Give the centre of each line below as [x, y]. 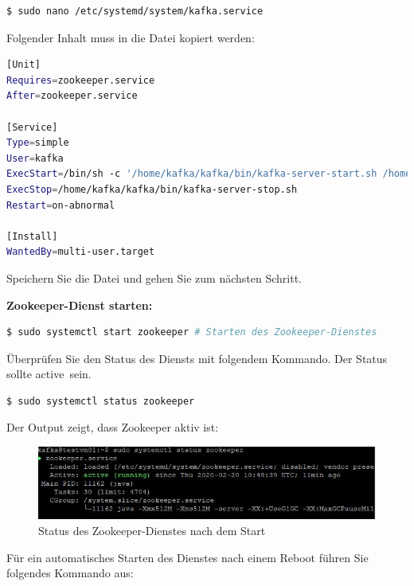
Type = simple [38, 143]
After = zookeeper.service [72, 96]
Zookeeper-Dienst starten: [80, 305]
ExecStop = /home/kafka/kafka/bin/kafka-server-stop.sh [152, 189]
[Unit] [23, 65]
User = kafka [35, 158]
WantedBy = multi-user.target [81, 252]
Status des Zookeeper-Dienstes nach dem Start [152, 530]
